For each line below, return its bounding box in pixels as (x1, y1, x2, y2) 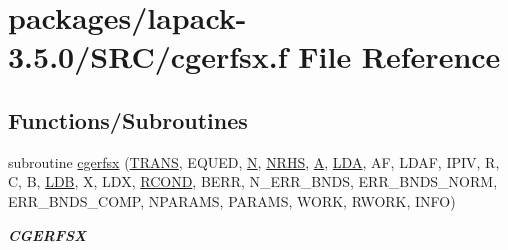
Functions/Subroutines (8, 104, 248, 135)
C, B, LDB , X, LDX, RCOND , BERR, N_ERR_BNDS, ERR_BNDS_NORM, (8, 171, 498, 192)
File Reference (298, 36, 501, 77)
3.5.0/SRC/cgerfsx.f (8, 36, 288, 77)
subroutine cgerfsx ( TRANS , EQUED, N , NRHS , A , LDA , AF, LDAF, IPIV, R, (8, 151, 500, 172)
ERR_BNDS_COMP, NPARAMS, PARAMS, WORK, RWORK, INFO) (8, 190, 456, 211)
